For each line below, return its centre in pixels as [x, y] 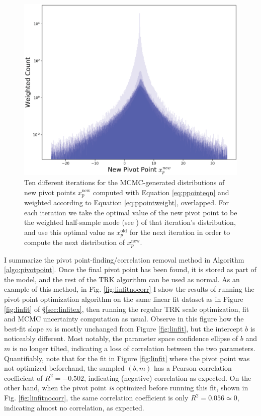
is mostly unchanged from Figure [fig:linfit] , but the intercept [149, 328]
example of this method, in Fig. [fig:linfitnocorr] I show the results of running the [129, 289]
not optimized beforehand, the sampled [64, 368]
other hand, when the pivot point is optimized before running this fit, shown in [126, 388]
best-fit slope [24, 328]
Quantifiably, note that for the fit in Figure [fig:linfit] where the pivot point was [127, 358]
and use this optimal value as [69, 232]
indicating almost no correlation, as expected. [74, 407]
